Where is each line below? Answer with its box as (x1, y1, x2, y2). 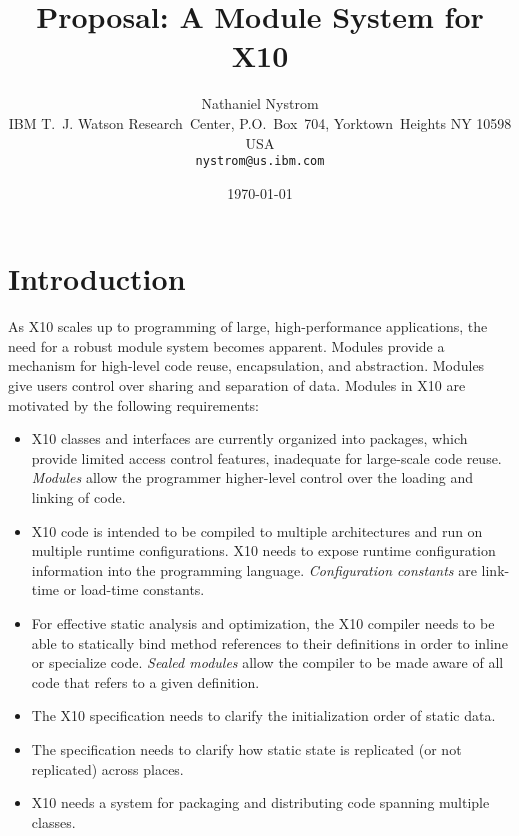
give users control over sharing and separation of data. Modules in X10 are (8, 375, 466, 396)
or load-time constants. (63, 579, 205, 600)
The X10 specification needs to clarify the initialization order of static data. (31, 705, 496, 726)
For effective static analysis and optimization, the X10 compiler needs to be (31, 613, 495, 633)
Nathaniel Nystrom (201, 93, 319, 114)
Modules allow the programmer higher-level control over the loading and (31, 467, 474, 488)
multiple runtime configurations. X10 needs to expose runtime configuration (31, 540, 496, 561)
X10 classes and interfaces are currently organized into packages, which (31, 428, 468, 449)
